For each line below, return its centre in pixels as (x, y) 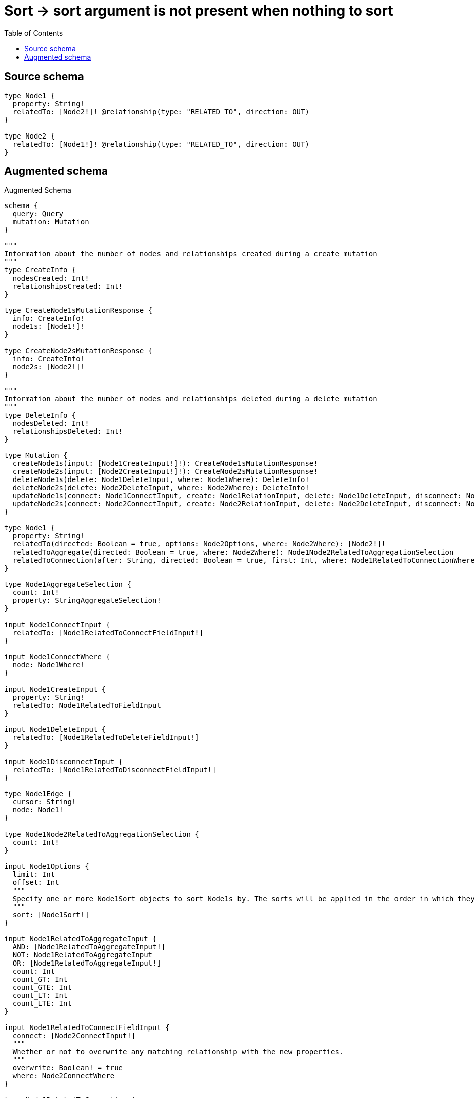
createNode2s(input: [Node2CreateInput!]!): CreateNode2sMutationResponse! (165, 472)
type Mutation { (36, 456)
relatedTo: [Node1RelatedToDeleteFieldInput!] (106, 738)
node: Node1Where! (49, 665)
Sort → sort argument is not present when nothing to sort (199, 11)
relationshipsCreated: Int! (68, 286)
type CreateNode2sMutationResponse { (78, 351)
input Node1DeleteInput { (55, 730)
